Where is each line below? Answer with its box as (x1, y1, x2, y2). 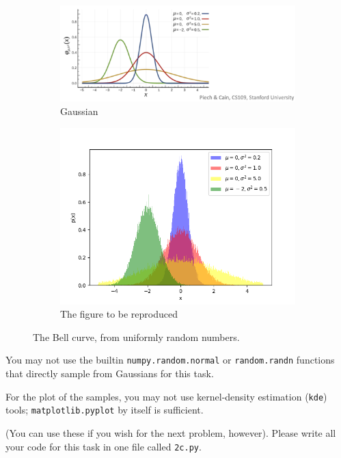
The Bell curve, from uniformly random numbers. (33, 329, 240, 344)
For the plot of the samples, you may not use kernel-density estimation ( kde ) (5, 389, 327, 403)
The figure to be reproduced (60, 307, 178, 321)
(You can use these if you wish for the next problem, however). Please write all (5, 425, 336, 440)
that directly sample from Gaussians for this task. (5, 366, 214, 381)
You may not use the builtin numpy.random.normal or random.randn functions (5, 353, 335, 367)
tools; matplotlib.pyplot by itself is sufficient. (5, 403, 204, 417)
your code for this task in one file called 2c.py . (5, 439, 202, 453)
